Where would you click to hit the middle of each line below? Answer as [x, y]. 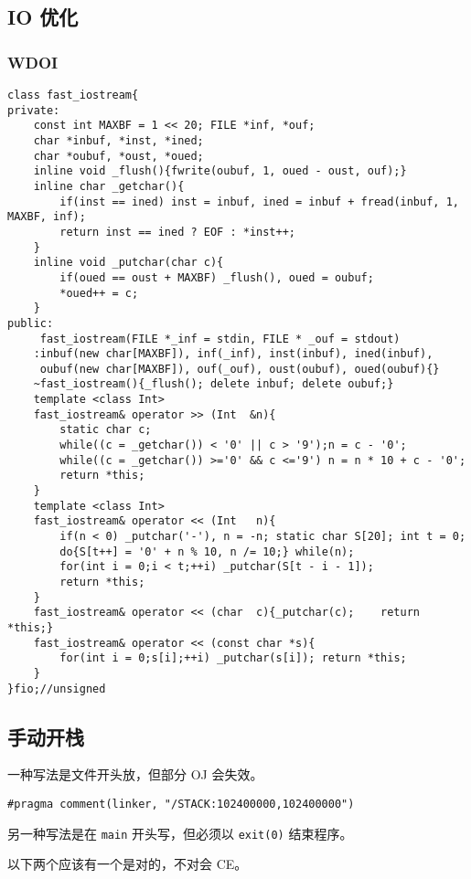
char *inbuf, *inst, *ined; [118, 140]
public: [31, 323]
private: [34, 110]
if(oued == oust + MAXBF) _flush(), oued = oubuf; [217, 277]
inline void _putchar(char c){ [128, 263]
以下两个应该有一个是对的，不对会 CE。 [128, 864]
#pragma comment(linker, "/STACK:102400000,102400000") [181, 805]
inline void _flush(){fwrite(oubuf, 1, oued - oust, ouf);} [220, 171]
